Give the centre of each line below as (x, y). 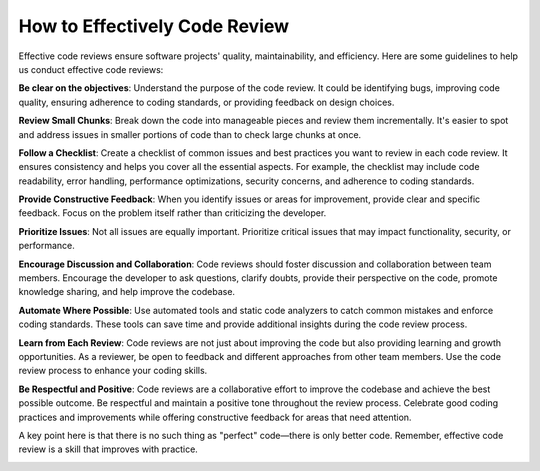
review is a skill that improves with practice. (108, 449)
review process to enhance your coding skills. (113, 371)
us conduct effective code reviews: (91, 69)
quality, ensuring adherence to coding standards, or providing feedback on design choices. (206, 102)
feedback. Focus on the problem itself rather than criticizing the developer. (172, 213)
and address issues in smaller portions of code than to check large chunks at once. (190, 134)
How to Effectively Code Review (154, 26)
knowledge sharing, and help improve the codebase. (126, 292)
